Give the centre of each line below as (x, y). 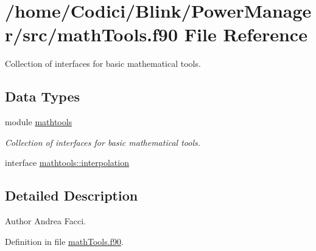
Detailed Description (72, 195)
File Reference (246, 34)
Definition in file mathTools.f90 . (64, 241)
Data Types (42, 96)
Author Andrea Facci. (45, 221)
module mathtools (39, 122)
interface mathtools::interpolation (67, 163)
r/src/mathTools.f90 (92, 34)
